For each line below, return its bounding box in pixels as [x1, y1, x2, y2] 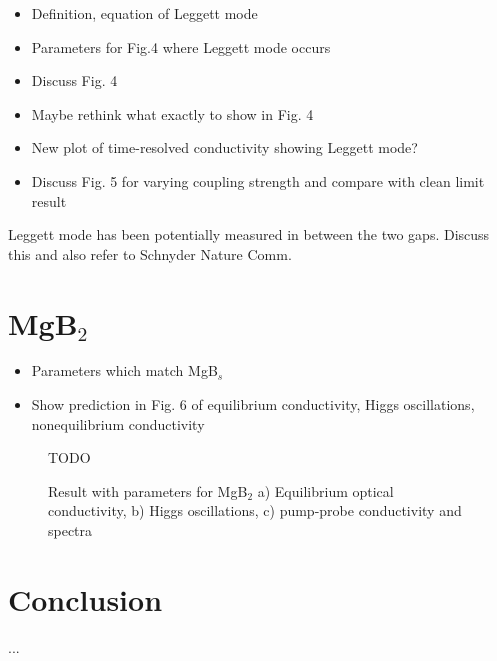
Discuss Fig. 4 [31, 70, 118, 91]
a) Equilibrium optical [257, 480, 394, 501]
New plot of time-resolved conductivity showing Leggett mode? [31, 137, 418, 158]
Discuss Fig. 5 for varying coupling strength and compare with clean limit [31, 170, 485, 191]
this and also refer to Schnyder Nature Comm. [8, 243, 292, 264]
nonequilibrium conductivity [31, 413, 205, 434]
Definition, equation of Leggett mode [31, 3, 258, 23]
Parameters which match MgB [31, 360, 218, 381]
